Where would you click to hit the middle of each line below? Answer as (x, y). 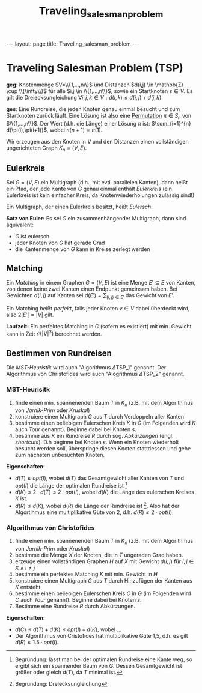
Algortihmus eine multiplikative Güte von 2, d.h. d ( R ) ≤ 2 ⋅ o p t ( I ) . (94, 512)
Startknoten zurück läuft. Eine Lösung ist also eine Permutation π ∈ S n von (99, 116)
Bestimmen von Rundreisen (59, 353)
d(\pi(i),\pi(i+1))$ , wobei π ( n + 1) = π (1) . (54, 130)
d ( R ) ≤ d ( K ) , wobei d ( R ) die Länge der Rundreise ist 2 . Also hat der (97, 505)
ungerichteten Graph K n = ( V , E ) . (47, 148)
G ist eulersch (32, 237)
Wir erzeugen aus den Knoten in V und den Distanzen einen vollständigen (97, 141)
